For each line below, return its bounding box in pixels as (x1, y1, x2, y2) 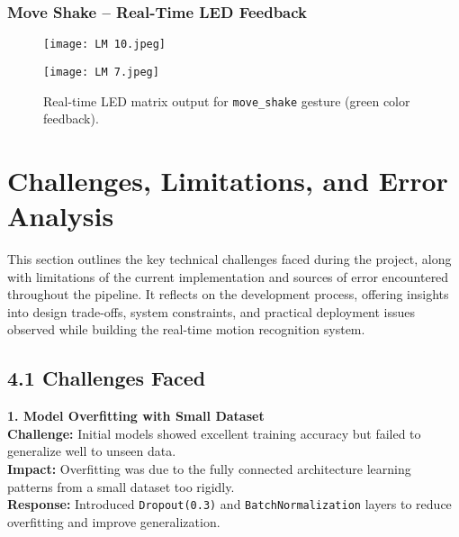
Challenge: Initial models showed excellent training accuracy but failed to (7, 423, 421, 442)
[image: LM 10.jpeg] (43, 38, 166, 51)
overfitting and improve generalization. (7, 512, 220, 531)
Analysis (7, 197, 114, 234)
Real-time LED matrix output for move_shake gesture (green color (43, 91, 410, 110)
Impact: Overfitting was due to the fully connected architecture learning (7, 460, 411, 478)
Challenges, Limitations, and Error (7, 161, 448, 198)
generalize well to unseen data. (7, 441, 176, 460)
